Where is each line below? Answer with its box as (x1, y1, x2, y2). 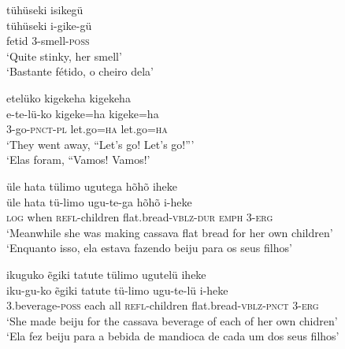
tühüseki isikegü (6, 2, 83, 17)
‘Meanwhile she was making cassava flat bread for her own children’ (6, 224, 333, 240)
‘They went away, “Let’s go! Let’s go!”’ (6, 136, 195, 152)
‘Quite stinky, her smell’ (6, 47, 122, 64)
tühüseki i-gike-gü (6, 17, 92, 33)
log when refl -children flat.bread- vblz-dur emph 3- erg (6, 209, 273, 225)
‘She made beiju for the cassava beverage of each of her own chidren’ (6, 312, 338, 329)
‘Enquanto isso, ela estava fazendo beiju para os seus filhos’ (6, 239, 292, 256)
